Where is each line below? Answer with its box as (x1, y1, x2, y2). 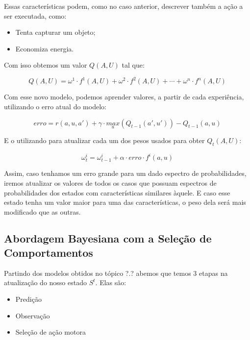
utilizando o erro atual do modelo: (4, 101, 106, 112)
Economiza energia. (15, 43, 74, 53)
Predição (15, 294, 42, 304)
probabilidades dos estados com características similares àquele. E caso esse (4, 187, 230, 197)
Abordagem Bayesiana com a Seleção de (4, 230, 212, 245)
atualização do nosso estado (4, 277, 87, 288)
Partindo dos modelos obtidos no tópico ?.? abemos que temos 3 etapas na (4, 267, 228, 278)
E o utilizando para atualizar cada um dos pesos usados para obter (4, 135, 205, 145)
